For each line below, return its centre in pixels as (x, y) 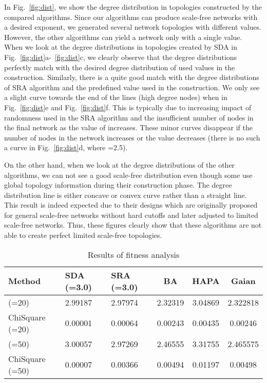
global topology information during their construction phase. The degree (118, 185)
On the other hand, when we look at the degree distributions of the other (120, 164)
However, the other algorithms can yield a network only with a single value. (123, 37)
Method (25, 281)
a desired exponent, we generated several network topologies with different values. (133, 27)
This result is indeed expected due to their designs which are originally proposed (131, 205)
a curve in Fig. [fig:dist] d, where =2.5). (66, 147)
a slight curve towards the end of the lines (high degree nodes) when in (116, 97)
